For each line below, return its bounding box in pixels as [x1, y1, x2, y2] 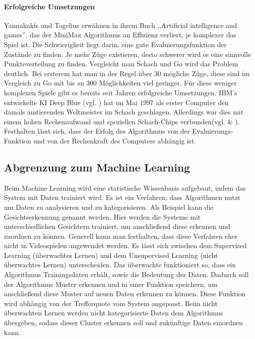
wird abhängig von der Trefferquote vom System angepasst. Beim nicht [4, 298, 218, 308]
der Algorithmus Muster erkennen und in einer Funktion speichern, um [4, 279, 218, 289]
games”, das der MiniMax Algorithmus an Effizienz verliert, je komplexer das [4, 29, 236, 40]
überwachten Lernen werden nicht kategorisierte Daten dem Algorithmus [4, 308, 224, 318]
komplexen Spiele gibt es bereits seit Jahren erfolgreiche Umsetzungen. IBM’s [4, 87, 237, 97]
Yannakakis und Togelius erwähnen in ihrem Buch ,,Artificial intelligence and [4, 20, 237, 30]
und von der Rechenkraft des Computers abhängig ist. [33, 135, 197, 145]
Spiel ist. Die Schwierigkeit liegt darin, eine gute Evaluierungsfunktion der [4, 39, 227, 49]
